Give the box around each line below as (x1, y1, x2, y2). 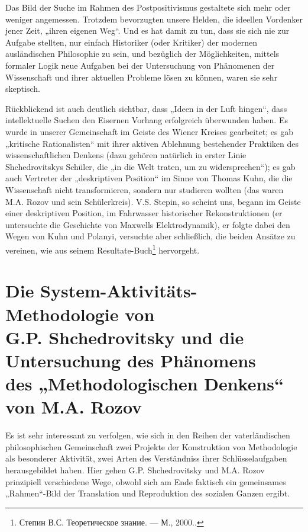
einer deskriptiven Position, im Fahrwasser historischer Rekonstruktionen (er (5, 207, 283, 219)
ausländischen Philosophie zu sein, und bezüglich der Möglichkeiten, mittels (5, 47, 280, 60)
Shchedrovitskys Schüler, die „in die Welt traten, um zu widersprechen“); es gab (5, 160, 296, 172)
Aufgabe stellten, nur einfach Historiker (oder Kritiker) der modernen (5, 36, 257, 48)
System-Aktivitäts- (40, 278, 197, 303)
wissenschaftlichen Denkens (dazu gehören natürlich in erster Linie (5, 149, 247, 161)
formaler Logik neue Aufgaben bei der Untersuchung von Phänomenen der (5, 59, 275, 71)
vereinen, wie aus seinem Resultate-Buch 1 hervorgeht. (5, 242, 200, 256)
